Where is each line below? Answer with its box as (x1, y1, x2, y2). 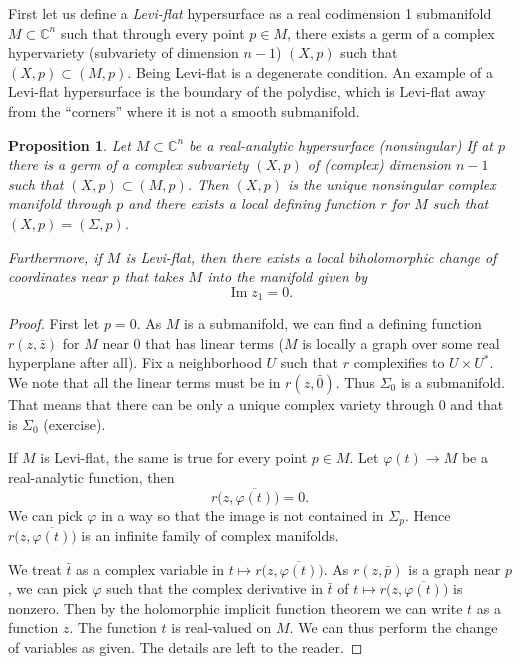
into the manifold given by (207, 266, 368, 287)
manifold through (8, 193, 112, 214)
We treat (8, 558, 62, 579)
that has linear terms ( (145, 332, 284, 353)
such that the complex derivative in (106, 578, 323, 599)
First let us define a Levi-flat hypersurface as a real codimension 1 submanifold (8, 3, 492, 23)
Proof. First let (8, 313, 100, 334)
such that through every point (60, 22, 245, 43)
